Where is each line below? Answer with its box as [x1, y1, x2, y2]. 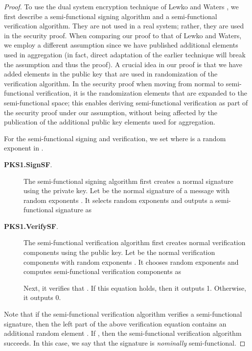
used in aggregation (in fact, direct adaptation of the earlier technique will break [4, 49, 246, 59]
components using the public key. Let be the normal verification [23, 247, 215, 257]
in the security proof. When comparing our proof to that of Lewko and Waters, [4, 30, 242, 40]
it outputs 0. [23, 292, 61, 302]
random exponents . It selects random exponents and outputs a [23, 195, 213, 205]
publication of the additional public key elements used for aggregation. [4, 117, 215, 127]
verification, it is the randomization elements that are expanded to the [36, 88, 247, 98]
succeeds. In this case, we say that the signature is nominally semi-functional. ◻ [4, 337, 246, 348]
